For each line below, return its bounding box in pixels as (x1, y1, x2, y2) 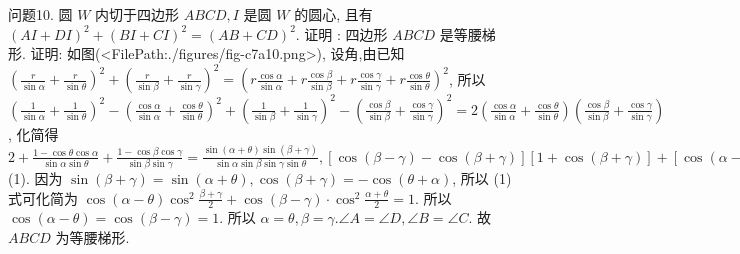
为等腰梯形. (55, 227, 130, 248)
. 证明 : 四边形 (295, 23, 388, 44)
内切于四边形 (95, 4, 180, 24)
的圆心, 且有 (294, 4, 373, 24)
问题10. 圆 (8, 4, 73, 24)
